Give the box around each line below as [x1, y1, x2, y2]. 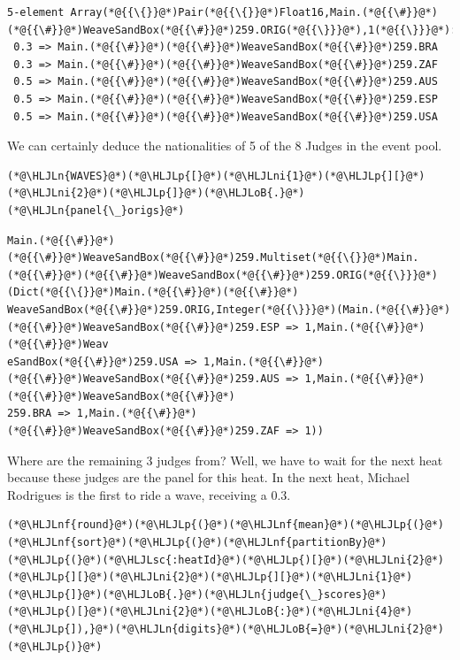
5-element [7, 6, 65, 19]
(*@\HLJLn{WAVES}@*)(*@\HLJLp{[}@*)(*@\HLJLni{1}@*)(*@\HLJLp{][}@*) [7, 169, 425, 182]
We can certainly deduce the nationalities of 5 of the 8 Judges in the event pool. [7, 136, 442, 155]
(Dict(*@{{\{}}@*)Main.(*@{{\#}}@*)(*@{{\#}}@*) [7, 286, 299, 299]
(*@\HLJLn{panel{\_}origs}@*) [7, 203, 185, 217]
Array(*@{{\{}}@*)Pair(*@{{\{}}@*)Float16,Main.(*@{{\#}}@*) [70, 6, 438, 19]
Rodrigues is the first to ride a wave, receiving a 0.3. [7, 485, 291, 503]
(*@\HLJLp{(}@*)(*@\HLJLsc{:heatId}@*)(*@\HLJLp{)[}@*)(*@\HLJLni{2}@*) [7, 553, 444, 566]
